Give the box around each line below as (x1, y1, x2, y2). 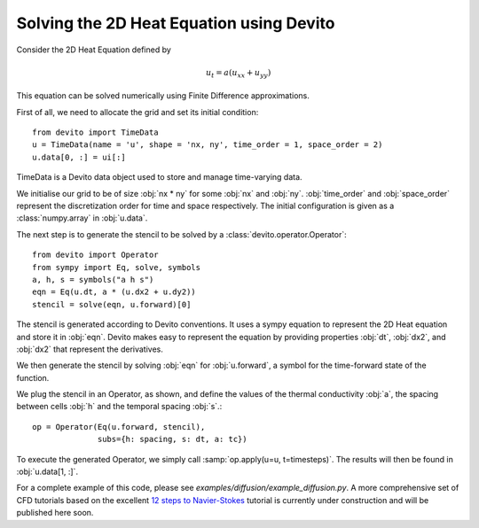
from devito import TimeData (32, 128, 159, 137)
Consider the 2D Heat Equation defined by (16, 44, 172, 55)
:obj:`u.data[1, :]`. (16, 466, 79, 478)
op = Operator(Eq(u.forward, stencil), (32, 422, 206, 431)
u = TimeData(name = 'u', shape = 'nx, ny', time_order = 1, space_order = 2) (32, 140, 383, 150)
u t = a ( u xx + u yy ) (205, 67, 271, 80)
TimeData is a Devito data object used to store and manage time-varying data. (16, 172, 302, 182)
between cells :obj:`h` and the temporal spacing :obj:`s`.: (16, 401, 223, 412)
